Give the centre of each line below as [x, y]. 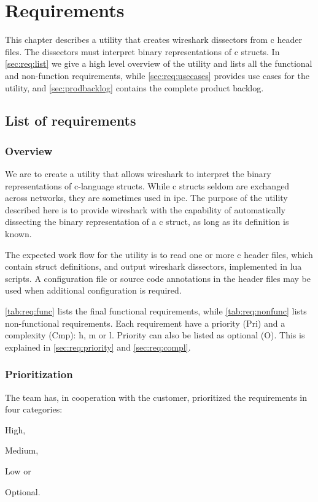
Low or [18, 471]
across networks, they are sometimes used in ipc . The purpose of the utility [146, 198]
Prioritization [39, 374]
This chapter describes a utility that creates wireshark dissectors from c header [153, 40]
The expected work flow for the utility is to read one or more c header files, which [159, 254]
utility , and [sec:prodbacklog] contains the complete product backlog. [134, 87]
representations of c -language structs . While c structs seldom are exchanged [147, 185]
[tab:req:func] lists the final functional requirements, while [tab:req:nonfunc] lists [156, 311]
